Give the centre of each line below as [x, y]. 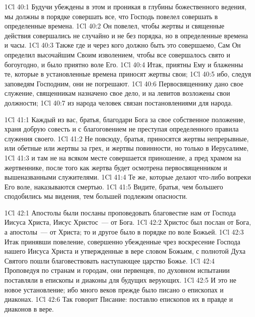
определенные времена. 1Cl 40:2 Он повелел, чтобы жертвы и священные [115, 26]
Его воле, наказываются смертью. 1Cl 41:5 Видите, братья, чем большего [114, 186]
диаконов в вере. [29, 308]
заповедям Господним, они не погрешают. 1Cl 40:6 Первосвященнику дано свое [124, 83]
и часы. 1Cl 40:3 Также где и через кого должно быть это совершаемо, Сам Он [123, 45]
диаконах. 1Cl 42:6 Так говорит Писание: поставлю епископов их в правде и [119, 299]
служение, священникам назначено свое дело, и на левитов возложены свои [117, 93]
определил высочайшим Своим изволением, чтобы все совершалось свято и [117, 54]
